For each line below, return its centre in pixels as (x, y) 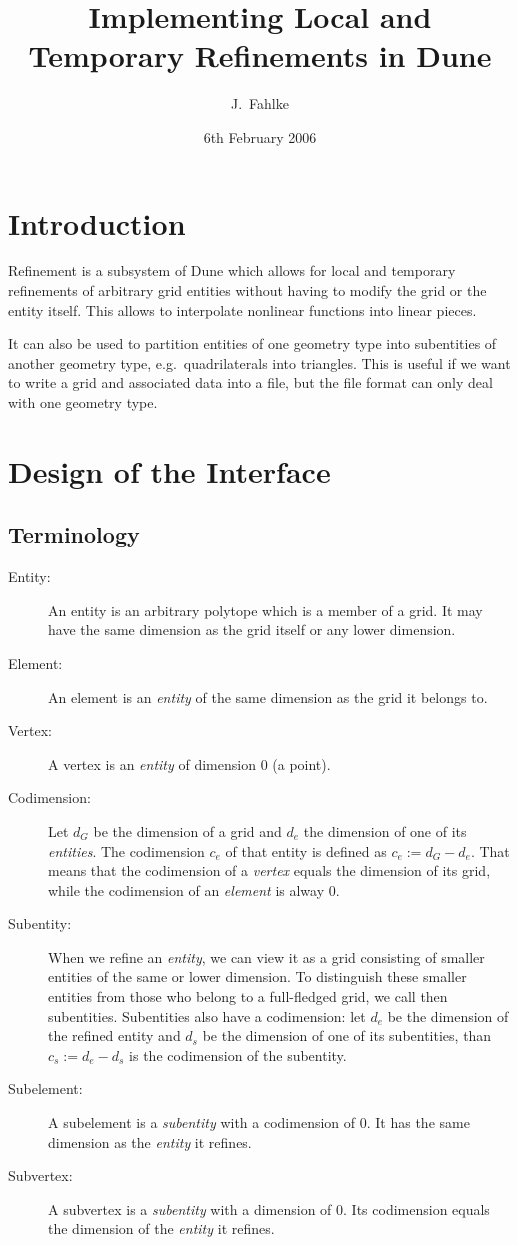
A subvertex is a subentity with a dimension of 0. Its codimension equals (269, 1208)
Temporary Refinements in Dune (260, 55)
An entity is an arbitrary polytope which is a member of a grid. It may (265, 609)
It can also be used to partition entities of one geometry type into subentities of (252, 343)
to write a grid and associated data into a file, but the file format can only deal (250, 382)
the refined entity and (114, 1035)
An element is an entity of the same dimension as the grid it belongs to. (268, 696)
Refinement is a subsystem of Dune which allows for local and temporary (232, 270)
